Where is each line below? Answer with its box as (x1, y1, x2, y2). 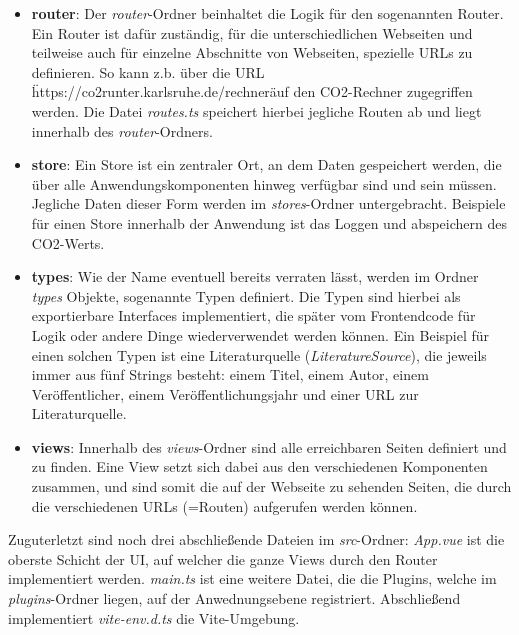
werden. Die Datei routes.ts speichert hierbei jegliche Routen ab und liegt (31, 100, 482, 121)
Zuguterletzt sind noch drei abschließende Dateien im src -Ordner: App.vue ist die (8, 529, 505, 550)
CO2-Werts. (31, 232, 105, 253)
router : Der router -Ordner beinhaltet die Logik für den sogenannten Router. (31, 3, 504, 23)
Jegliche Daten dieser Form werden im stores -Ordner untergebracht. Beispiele (31, 193, 506, 214)
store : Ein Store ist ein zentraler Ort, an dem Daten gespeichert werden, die (31, 154, 502, 175)
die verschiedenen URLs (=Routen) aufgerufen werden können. (31, 495, 418, 516)
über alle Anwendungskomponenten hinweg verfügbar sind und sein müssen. (31, 173, 497, 194)
